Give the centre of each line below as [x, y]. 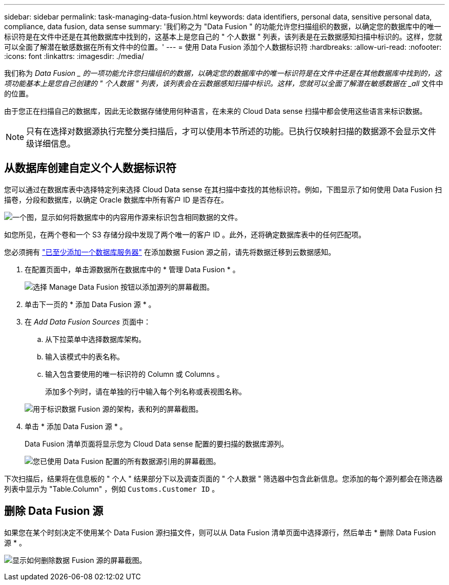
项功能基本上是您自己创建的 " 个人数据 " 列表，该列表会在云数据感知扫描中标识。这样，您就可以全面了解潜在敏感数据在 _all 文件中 [224, 83]
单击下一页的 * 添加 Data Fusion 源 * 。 [90, 304]
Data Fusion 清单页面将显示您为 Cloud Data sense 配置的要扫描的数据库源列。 [157, 443]
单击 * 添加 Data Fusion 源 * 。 [76, 426]
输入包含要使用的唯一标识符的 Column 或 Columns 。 [135, 374]
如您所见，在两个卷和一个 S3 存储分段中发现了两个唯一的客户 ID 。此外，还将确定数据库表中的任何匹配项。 [185, 234]
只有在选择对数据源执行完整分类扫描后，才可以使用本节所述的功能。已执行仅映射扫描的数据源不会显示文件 [231, 131]
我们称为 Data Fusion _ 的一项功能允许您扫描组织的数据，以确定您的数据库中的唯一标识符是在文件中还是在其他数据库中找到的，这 [223, 73]
